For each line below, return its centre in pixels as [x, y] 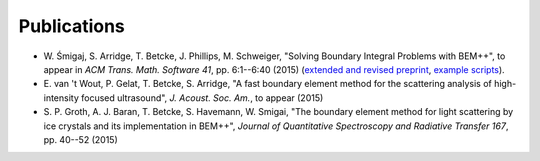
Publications [71, 26]
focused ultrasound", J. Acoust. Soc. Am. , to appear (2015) [202, 97]
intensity [61, 97]
